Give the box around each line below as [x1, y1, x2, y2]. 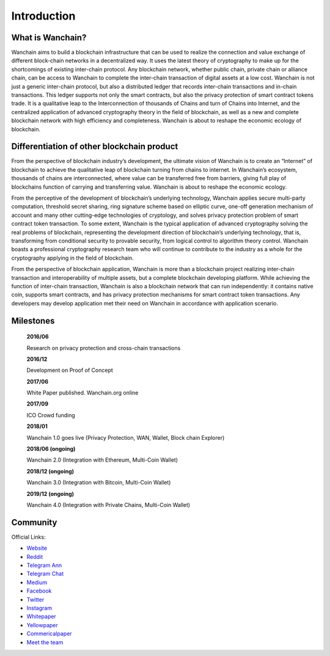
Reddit [26, 553, 43, 560]
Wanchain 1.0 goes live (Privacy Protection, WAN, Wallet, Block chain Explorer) [26, 434, 225, 441]
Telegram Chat [26, 570, 64, 577]
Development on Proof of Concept [26, 366, 113, 374]
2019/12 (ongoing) [26, 490, 75, 497]
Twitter [26, 596, 45, 603]
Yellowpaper [26, 621, 58, 629]
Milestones [11, 315, 55, 326]
